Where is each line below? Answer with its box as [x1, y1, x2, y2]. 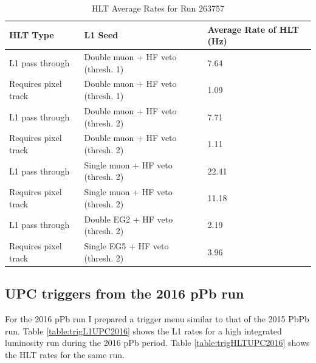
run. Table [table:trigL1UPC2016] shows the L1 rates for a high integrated [5, 324, 282, 337]
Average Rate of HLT [207, 22, 299, 35]
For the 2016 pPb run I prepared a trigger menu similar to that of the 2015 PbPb [5, 312, 309, 325]
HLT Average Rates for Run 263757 [91, 2, 225, 14]
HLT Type [9, 29, 54, 41]
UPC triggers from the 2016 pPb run [5, 284, 244, 303]
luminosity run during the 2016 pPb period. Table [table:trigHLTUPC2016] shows [5, 336, 310, 349]
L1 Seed [84, 29, 118, 41]
